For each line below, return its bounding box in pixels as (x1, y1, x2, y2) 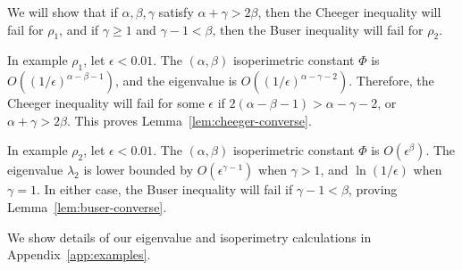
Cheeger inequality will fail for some (7, 94, 205, 112)
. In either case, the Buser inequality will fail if (36, 180, 293, 199)
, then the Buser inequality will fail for (212, 20, 424, 38)
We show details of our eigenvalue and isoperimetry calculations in (7, 227, 372, 246)
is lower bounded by (83, 160, 194, 179)
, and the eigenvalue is (114, 71, 238, 90)
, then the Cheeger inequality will (257, 3, 441, 20)
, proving (348, 180, 398, 199)
